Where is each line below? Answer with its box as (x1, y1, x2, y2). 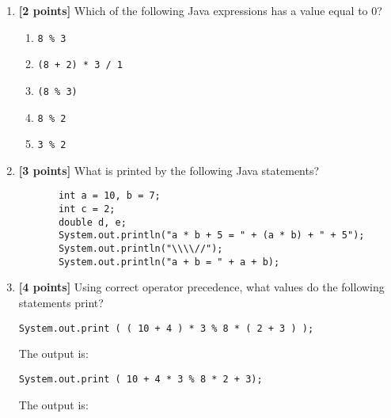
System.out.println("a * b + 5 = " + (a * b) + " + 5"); (58, 230, 365, 241)
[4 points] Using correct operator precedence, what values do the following (18, 279, 385, 295)
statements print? (18, 294, 104, 310)
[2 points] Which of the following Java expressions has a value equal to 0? (18, 2, 382, 18)
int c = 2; (58, 203, 116, 215)
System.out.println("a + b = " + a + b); (58, 256, 280, 268)
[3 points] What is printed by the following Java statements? (18, 161, 320, 178)
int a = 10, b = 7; (58, 190, 161, 202)
